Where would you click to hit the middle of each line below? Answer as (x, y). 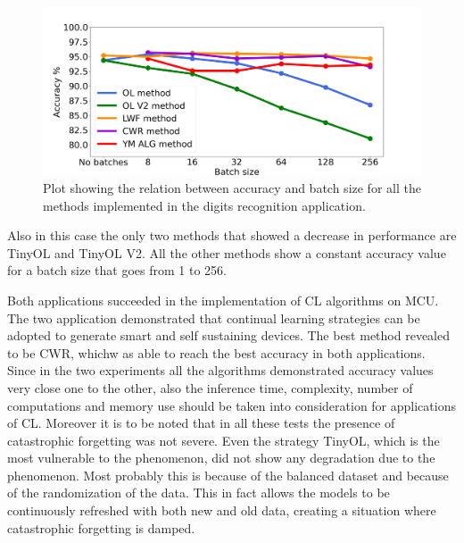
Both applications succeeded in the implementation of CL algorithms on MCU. (223, 300)
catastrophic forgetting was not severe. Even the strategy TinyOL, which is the (224, 440)
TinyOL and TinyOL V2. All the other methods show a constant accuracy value (227, 252)
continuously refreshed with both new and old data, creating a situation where (222, 510)
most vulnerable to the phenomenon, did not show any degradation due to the (221, 458)
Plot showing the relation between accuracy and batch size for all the (232, 187)
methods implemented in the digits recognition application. (204, 205)
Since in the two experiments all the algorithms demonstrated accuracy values (220, 370)
